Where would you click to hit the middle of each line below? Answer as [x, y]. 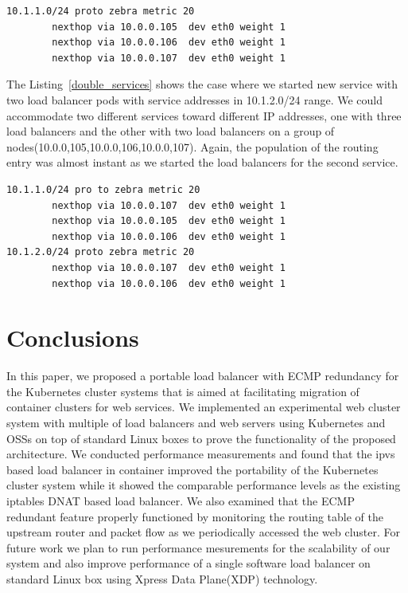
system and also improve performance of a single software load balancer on [188, 563]
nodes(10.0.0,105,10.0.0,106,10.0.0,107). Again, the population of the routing [192, 146]
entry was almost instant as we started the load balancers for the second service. [202, 162]
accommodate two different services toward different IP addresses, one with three [204, 115]
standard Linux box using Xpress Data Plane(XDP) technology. [162, 578]
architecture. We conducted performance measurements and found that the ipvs [201, 454]
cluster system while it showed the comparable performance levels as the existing [204, 485]
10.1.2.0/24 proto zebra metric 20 [101, 252]
